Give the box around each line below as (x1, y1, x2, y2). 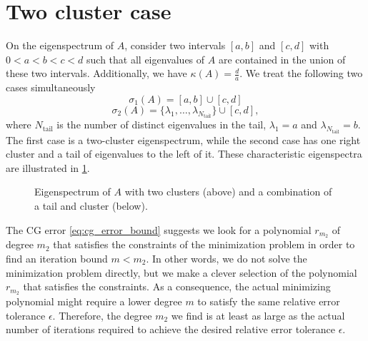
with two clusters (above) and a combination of (124, 184, 332, 199)
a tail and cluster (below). (34, 198, 148, 213)
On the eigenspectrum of (6, 38, 114, 53)
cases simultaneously (6, 80, 96, 95)
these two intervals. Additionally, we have (6, 66, 187, 81)
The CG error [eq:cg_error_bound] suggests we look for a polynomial (6, 222, 312, 237)
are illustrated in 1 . (6, 160, 90, 175)
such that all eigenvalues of (86, 51, 205, 66)
